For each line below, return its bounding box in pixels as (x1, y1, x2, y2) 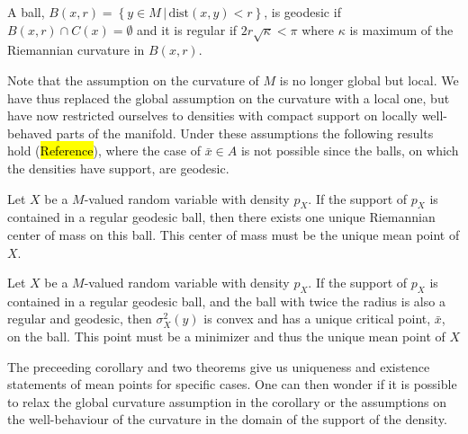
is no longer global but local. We (279, 70, 459, 89)
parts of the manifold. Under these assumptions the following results (56, 123, 434, 142)
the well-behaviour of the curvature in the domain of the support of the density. (7, 410, 447, 429)
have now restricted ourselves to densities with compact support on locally (7, 106, 418, 125)
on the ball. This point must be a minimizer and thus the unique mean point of (7, 327, 445, 346)
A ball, (7, 3, 45, 21)
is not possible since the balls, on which (240, 141, 459, 160)
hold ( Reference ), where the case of (7, 141, 202, 160)
